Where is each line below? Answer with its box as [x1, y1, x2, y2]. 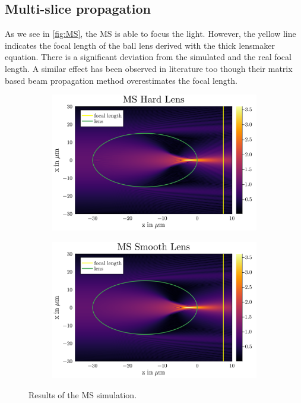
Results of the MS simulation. [28, 388, 137, 401]
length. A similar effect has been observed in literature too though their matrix [5, 62, 293, 74]
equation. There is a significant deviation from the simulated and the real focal [5, 51, 292, 63]
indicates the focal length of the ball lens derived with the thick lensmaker [5, 39, 275, 51]
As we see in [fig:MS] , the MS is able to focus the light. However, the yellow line [5, 27, 296, 40]
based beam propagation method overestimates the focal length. [5, 74, 237, 86]
